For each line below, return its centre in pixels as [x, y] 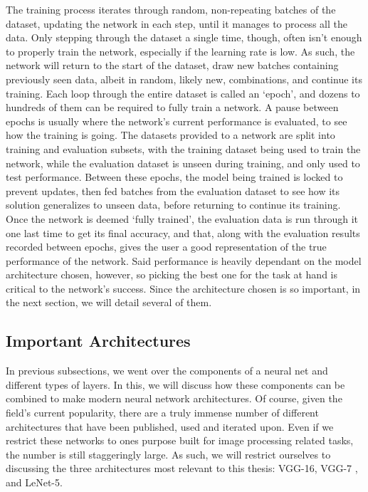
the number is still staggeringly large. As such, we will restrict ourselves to [168, 454]
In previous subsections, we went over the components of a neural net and [167, 371]
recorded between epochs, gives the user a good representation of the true [166, 247]
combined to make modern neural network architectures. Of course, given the [174, 398]
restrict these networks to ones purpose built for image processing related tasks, [180, 440]
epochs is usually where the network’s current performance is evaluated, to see [177, 121]
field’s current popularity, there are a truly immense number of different [162, 413]
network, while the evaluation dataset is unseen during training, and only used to [183, 163]
